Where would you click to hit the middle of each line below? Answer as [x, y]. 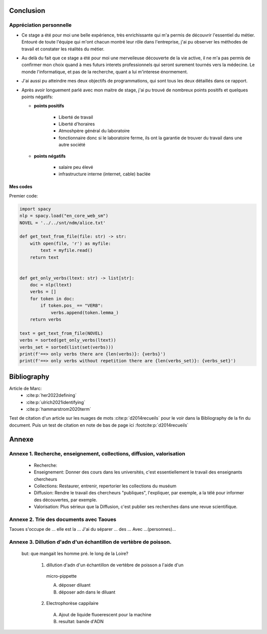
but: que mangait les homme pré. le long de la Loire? [75, 554]
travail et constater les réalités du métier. [63, 49]
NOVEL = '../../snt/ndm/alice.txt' [63, 223]
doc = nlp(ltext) [51, 285]
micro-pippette [61, 576]
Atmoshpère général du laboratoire [94, 131]
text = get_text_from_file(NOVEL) [61, 333]
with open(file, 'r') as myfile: [70, 243]
